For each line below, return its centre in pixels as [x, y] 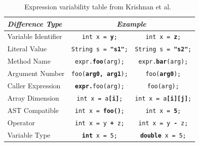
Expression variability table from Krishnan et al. [98, 6]
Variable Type [29, 134]
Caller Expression [34, 86]
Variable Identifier [35, 36]
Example [132, 23]
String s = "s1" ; [100, 50]
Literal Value [27, 49]
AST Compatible [33, 110]
